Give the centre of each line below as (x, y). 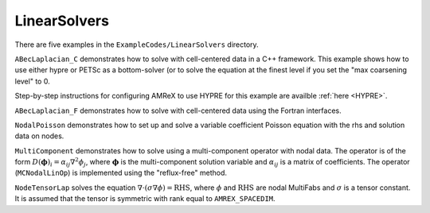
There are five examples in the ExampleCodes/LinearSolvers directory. (137, 45)
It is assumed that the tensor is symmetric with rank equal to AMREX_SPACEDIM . (145, 199)
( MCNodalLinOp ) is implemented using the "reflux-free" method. (121, 173)
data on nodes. (39, 136)
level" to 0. (33, 81)
